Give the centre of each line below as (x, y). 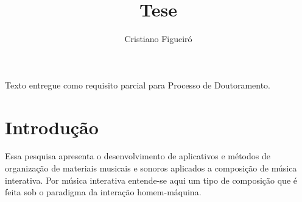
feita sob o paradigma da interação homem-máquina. (103, 192)
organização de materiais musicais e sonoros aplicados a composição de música (151, 168)
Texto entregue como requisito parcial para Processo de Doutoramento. (138, 85)
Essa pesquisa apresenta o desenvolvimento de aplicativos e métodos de (138, 156)
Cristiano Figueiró (158, 39)
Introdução (52, 127)
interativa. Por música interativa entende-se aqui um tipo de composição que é (151, 180)
